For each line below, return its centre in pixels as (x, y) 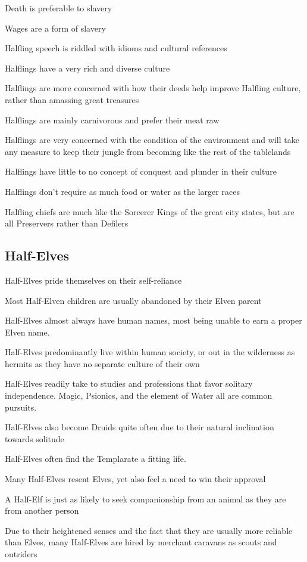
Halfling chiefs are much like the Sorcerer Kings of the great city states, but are (150, 211)
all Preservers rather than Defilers (67, 223)
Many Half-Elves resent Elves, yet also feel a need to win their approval (135, 479)
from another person (42, 510)
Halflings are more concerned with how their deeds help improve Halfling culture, (153, 88)
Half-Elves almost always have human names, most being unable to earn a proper (153, 320)
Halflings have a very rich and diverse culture (87, 68)
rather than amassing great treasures (72, 99)
